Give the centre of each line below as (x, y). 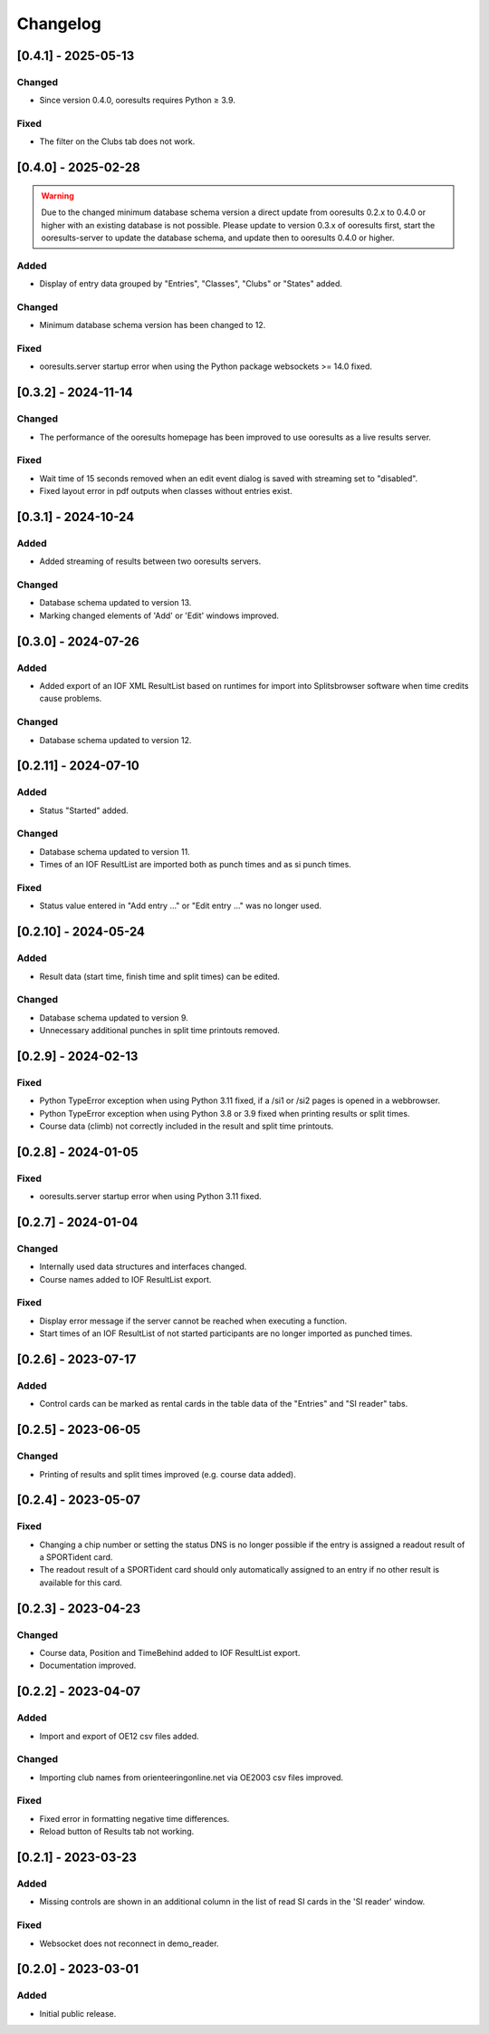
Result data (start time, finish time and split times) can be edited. (160, 976)
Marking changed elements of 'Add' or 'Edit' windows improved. (159, 615)
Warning (58, 196)
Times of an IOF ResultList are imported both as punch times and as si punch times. (196, 865)
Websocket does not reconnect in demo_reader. (129, 1943)
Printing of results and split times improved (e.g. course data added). (168, 1474)
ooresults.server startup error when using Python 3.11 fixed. (150, 1196)
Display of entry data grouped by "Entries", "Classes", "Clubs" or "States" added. (191, 284)
